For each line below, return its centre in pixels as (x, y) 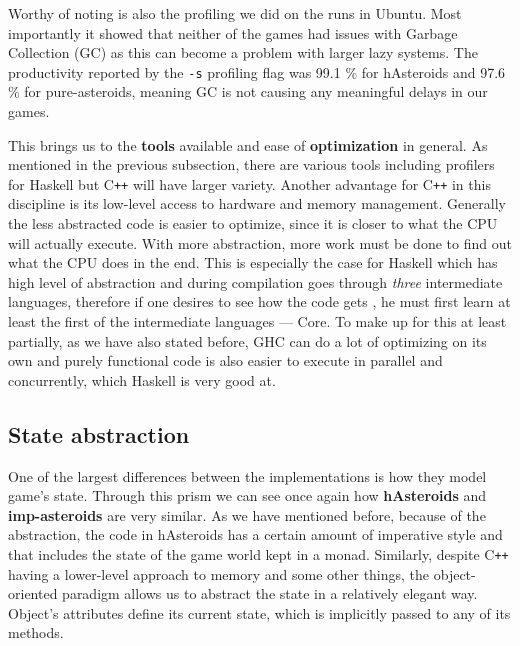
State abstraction (99, 433)
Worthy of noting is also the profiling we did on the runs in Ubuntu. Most (235, 13)
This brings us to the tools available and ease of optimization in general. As (248, 144)
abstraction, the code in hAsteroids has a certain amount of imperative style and (255, 534)
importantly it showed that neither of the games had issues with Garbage (233, 32)
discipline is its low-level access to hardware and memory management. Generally (257, 203)
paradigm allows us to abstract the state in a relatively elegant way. (270, 593)
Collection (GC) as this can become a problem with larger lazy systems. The (243, 52)
